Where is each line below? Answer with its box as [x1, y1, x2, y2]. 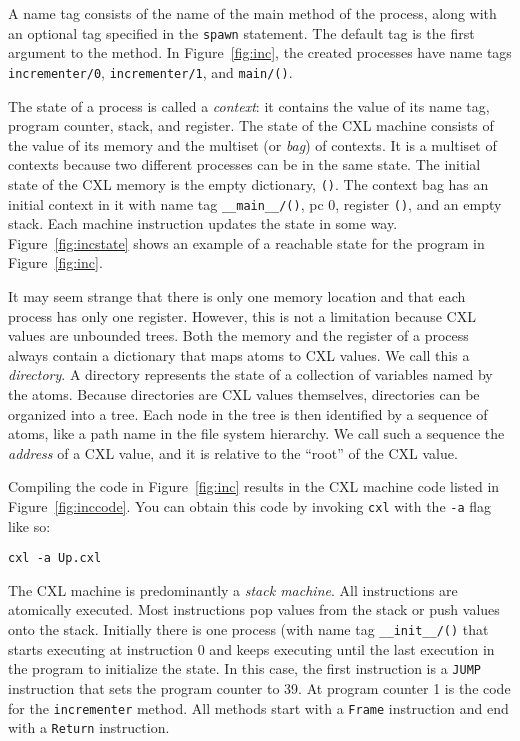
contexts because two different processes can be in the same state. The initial [8, 154, 481, 175]
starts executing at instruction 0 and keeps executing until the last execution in [8, 638, 495, 659]
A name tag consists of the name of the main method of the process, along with [8, 3, 497, 23]
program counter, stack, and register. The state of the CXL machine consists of [8, 115, 494, 136]
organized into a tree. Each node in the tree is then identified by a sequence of [8, 403, 488, 424]
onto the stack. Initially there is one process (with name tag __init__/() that [8, 619, 489, 639]
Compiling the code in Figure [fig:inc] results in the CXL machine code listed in [8, 476, 500, 497]
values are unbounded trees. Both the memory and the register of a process [8, 325, 469, 346]
